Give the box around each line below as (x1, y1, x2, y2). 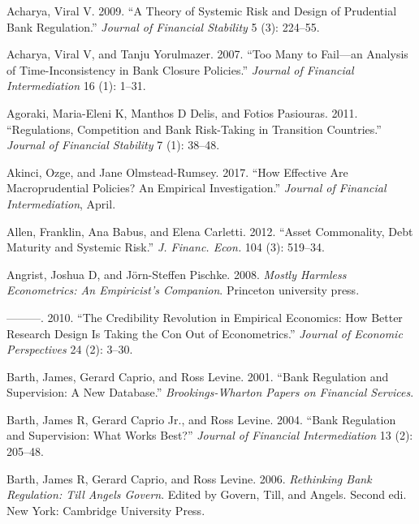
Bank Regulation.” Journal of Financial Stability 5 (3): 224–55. (6, 18, 320, 35)
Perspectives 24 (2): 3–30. (6, 341, 133, 358)
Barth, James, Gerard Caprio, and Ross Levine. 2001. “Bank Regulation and (6, 367, 389, 384)
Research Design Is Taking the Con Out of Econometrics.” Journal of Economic (6, 324, 403, 341)
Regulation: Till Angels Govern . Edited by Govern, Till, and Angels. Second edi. (6, 486, 407, 503)
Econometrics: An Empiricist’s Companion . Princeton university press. (6, 281, 360, 299)
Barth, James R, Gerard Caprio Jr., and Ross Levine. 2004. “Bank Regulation (6, 410, 396, 427)
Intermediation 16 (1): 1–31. (6, 77, 146, 94)
